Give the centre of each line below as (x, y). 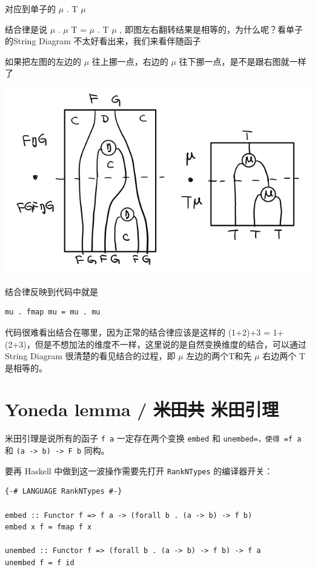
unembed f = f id (40, 562)
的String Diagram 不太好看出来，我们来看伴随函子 (103, 41)
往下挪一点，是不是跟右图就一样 (243, 61)
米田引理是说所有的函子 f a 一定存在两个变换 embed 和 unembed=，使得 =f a (153, 438)
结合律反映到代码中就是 (51, 291)
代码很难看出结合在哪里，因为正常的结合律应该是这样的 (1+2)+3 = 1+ (144, 332)
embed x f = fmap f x (48, 527)
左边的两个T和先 (219, 356)
